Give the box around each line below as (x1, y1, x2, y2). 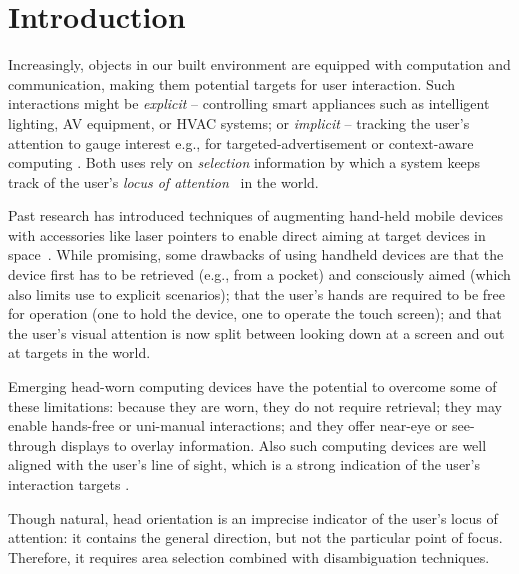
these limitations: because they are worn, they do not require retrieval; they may (8, 395, 502, 416)
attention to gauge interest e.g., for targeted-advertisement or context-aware (8, 132, 474, 153)
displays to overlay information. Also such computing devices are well (60, 434, 487, 455)
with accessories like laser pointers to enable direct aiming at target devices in (8, 224, 486, 245)
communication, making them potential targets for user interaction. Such (8, 73, 456, 94)
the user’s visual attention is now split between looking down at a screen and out (8, 322, 505, 343)
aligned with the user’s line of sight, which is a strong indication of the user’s (8, 454, 480, 475)
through (8, 434, 57, 455)
